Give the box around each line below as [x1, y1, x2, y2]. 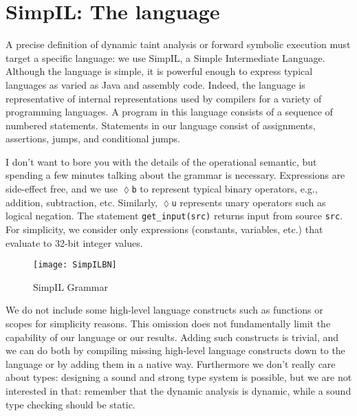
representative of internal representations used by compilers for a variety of [6, 91, 322, 105]
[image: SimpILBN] [33, 260, 117, 270]
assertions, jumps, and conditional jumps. [6, 131, 181, 146]
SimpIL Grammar [33, 279, 108, 294]
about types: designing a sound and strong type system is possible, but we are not [6, 370, 352, 384]
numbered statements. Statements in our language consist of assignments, [6, 118, 316, 132]
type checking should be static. [6, 397, 136, 411]
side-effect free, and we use [6, 182, 118, 196]
